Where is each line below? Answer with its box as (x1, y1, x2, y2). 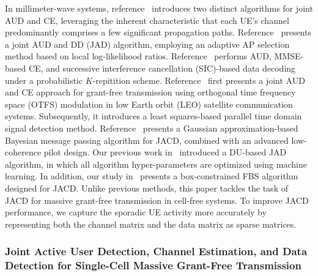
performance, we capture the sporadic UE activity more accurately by (5, 206, 267, 218)
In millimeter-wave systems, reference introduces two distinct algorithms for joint (5, 2, 313, 14)
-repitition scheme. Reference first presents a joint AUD (92, 73, 305, 86)
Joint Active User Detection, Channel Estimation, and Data (5, 244, 308, 259)
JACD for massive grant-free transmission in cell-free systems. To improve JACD (5, 193, 309, 206)
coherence (5, 146, 42, 159)
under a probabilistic (5, 73, 83, 86)
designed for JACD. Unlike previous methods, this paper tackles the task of (5, 181, 288, 194)
